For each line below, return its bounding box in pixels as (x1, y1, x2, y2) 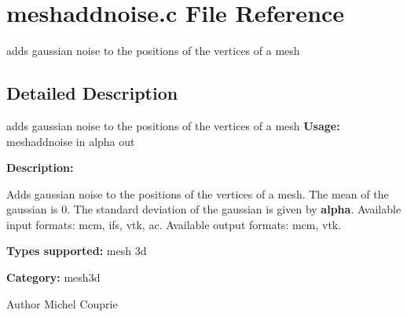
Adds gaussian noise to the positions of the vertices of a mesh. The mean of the (6, 185, 389, 202)
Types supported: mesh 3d (6, 242, 147, 259)
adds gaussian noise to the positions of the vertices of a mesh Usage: (6, 117, 340, 133)
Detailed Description (6, 81, 178, 105)
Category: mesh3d (6, 269, 101, 286)
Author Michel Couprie (6, 295, 118, 312)
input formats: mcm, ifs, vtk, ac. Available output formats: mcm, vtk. (6, 216, 342, 232)
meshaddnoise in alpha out (6, 133, 135, 149)
